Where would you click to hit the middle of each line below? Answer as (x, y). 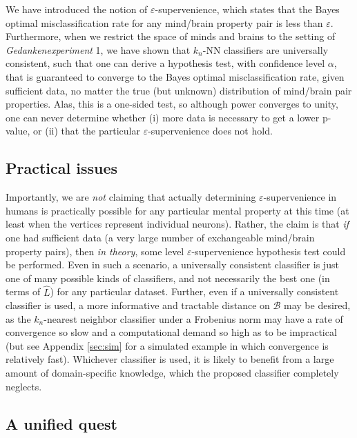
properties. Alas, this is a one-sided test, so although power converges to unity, (172, 104)
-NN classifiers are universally (266, 49)
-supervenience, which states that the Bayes (247, 9)
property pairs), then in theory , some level (95, 251)
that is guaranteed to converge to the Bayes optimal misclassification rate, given (175, 76)
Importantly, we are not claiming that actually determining (131, 197)
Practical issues (62, 168)
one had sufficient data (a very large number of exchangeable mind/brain (160, 237)
